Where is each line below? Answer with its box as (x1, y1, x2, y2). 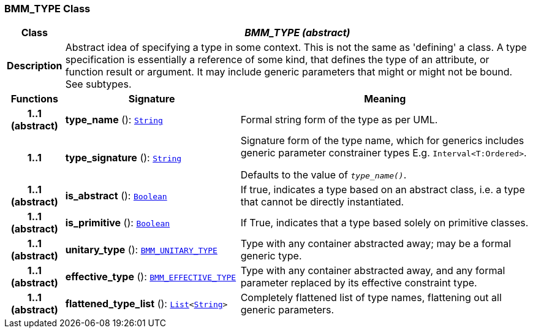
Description (7, 59, 62, 72)
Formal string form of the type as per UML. (240, 113, 438, 126)
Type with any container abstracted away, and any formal (240, 264, 505, 277)
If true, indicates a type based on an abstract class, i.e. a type (240, 183, 525, 196)
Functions (10, 93, 58, 105)
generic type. (240, 250, 302, 262)
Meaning (364, 93, 406, 105)
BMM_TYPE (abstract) (244, 26, 350, 39)
